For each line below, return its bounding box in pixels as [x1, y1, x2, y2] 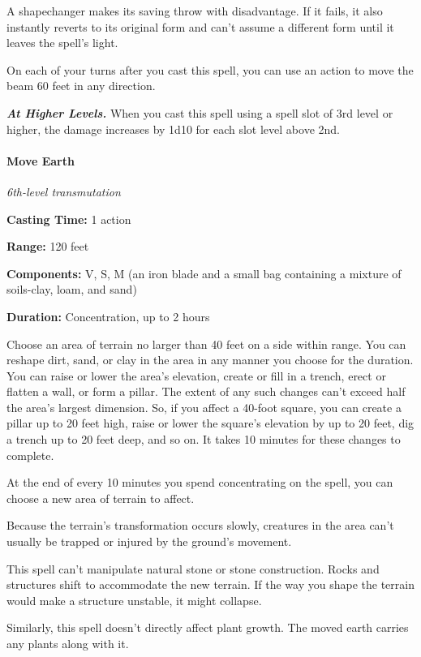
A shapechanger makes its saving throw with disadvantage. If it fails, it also [6, 2, 383, 19]
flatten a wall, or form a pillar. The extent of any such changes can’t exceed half [6, 383, 406, 400]
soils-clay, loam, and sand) [6, 281, 137, 298]
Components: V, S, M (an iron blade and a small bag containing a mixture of [6, 264, 402, 281]
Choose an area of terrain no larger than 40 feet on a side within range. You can [6, 335, 406, 352]
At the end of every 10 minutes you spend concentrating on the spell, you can [6, 474, 393, 491]
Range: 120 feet [6, 238, 89, 255]
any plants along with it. [6, 635, 129, 652]
